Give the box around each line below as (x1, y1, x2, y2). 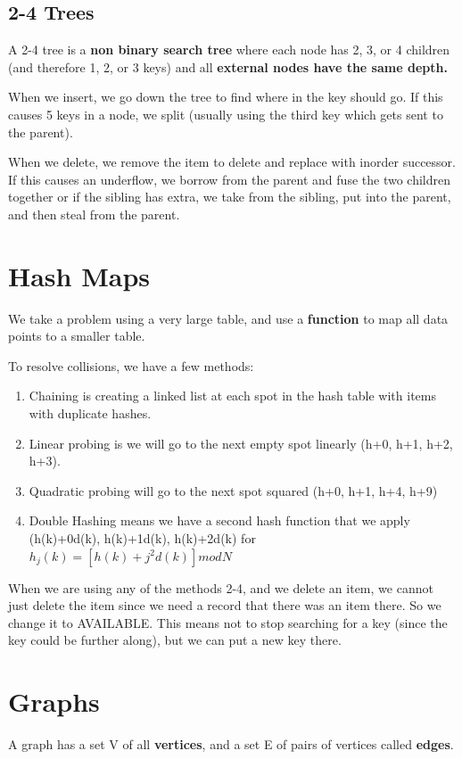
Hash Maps (8, 257, 151, 293)
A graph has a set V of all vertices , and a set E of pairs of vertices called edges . (8, 735, 454, 754)
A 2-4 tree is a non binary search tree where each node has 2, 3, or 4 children (8, 40, 450, 59)
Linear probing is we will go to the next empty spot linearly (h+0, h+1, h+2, (29, 433, 453, 452)
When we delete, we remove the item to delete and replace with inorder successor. (8, 153, 456, 171)
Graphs (8, 683, 100, 720)
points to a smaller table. (8, 326, 145, 345)
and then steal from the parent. (8, 204, 180, 223)
